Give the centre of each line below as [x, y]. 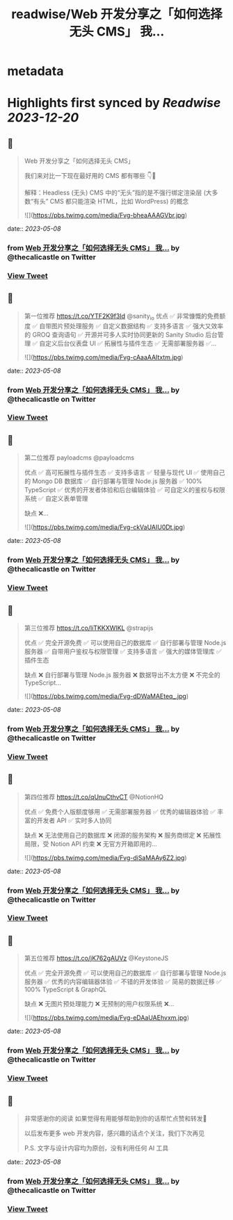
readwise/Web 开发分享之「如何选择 [117, 14]
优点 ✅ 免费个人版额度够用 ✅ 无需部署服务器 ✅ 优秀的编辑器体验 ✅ [120, 811]
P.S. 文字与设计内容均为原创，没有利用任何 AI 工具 [96, 1148]
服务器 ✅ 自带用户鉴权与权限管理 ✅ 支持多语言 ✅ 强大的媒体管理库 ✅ [123, 651]
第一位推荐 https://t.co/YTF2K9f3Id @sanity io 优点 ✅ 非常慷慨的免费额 [125, 317]
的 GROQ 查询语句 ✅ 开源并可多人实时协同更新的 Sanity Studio [114, 334]
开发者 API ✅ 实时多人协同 [74, 820]
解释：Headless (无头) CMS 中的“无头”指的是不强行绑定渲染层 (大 [118, 193]
